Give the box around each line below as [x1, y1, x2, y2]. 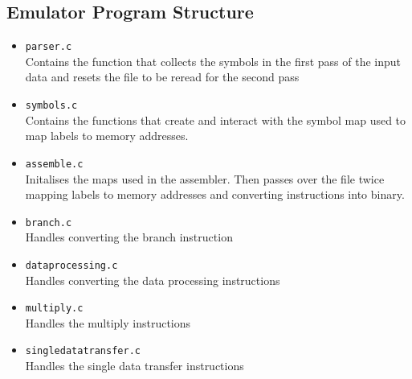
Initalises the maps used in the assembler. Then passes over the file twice [25, 170, 385, 187]
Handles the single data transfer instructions [25, 357, 244, 374]
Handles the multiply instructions [25, 314, 191, 331]
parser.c [25, 41, 72, 53]
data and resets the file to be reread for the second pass [25, 68, 300, 85]
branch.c [25, 216, 72, 229]
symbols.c [25, 100, 78, 112]
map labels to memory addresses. [25, 127, 189, 144]
